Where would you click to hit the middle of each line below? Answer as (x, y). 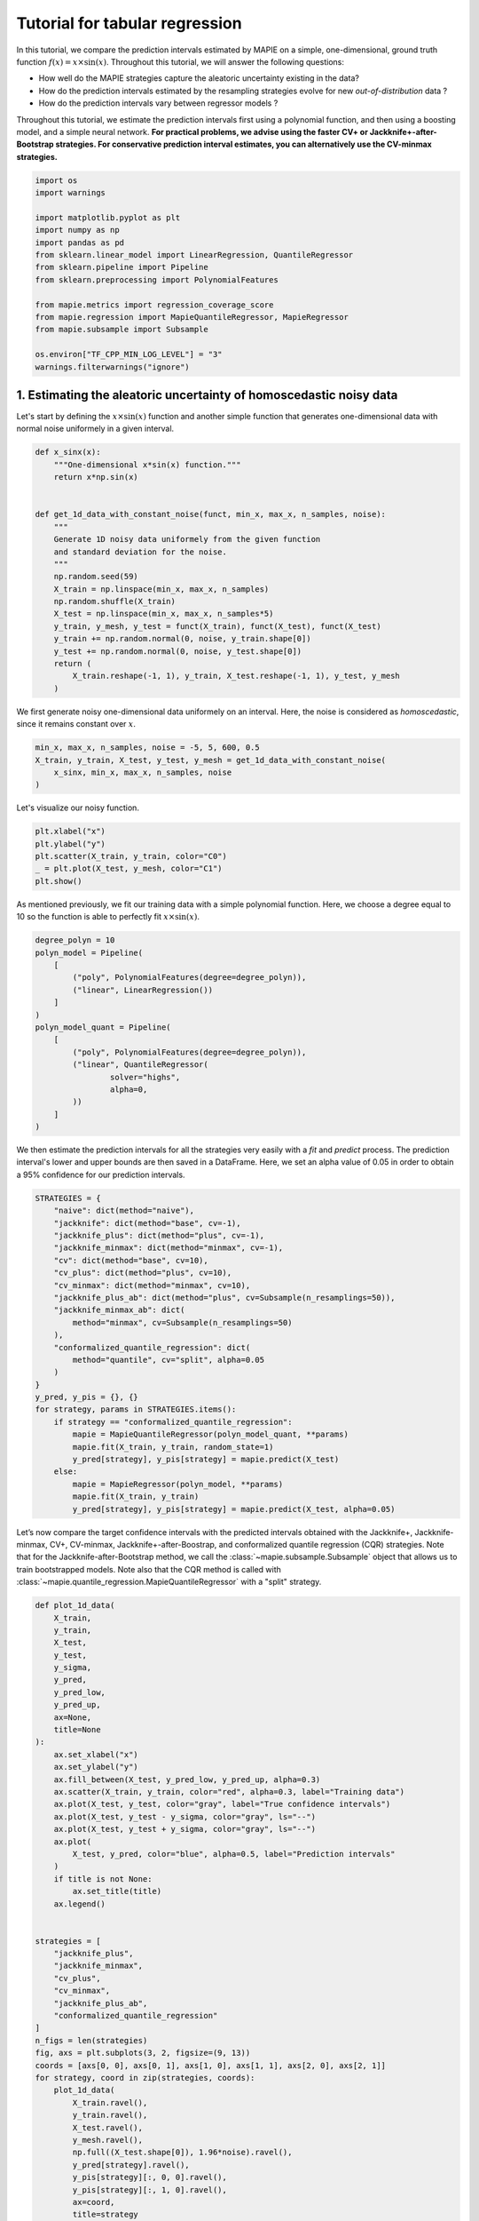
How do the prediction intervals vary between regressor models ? (158, 103)
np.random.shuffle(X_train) (115, 601)
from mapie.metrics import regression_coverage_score (154, 305)
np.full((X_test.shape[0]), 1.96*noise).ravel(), (182, 2153)
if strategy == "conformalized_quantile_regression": (173, 1422)
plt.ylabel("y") (71, 844)
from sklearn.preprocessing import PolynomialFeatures (157, 279)
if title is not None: (103, 1879)
